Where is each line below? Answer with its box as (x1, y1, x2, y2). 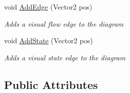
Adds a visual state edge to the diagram (4, 52, 125, 62)
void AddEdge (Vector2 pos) (4, 2, 93, 12)
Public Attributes (4, 76, 98, 92)
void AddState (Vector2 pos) (4, 35, 93, 46)
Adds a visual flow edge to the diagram (4, 18, 124, 29)
